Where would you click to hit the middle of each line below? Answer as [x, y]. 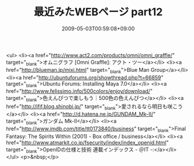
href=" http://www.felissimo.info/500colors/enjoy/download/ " [79, 91]
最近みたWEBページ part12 [98, 12]
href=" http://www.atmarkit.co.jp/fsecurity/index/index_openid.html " [87, 142]
